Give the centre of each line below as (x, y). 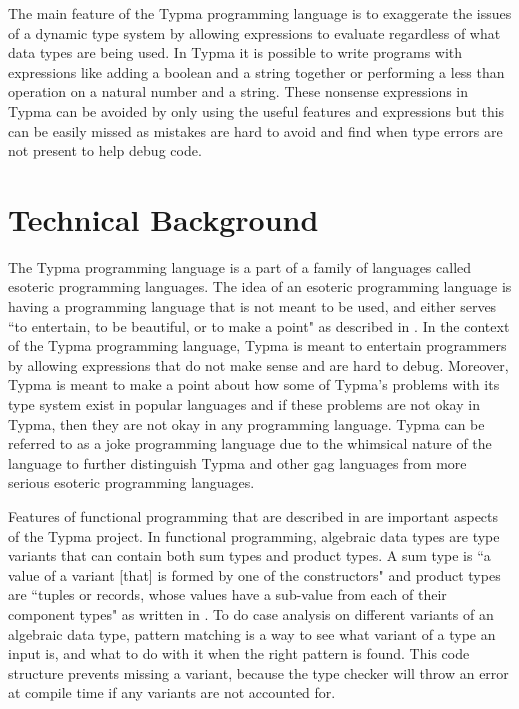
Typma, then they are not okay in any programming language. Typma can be (246, 423)
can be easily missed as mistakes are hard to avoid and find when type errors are (255, 130)
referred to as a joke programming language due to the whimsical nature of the (250, 443)
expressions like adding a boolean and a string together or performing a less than (256, 71)
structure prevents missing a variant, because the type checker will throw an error (258, 672)
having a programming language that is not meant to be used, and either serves (252, 306)
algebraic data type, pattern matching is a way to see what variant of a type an (252, 633)
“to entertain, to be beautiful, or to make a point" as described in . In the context (259, 325)
